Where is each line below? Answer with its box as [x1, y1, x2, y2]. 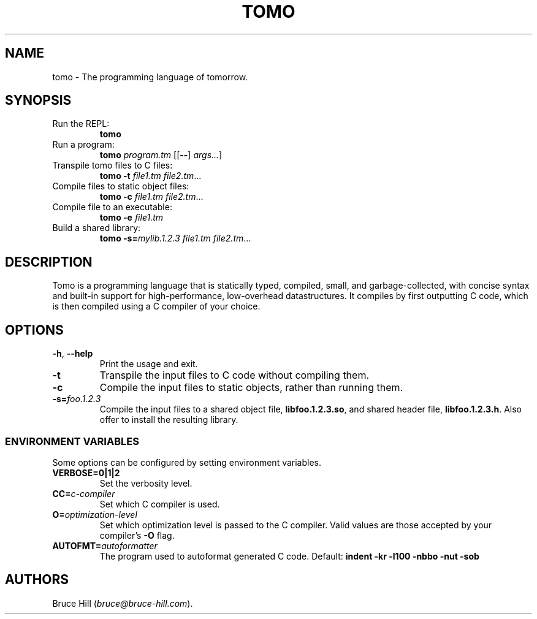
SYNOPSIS [5, 93, 72, 108]
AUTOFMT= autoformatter [52, 540, 158, 551]
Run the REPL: [52, 118, 110, 129]
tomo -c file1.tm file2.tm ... [99, 191, 204, 202]
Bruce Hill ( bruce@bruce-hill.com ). [52, 598, 193, 609]
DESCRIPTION [5, 254, 93, 270]
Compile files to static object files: [52, 181, 189, 192]
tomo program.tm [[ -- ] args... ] [99, 150, 223, 161]
